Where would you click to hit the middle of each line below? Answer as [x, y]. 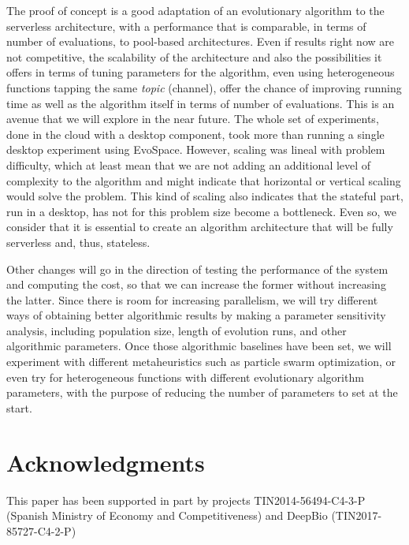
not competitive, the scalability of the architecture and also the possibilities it [194, 56]
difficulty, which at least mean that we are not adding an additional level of [189, 164]
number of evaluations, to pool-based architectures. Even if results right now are [200, 41]
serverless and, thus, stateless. [78, 242]
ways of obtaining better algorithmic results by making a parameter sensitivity [196, 315]
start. [19, 407]
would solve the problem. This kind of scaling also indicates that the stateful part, [205, 196]
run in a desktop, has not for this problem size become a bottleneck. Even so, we [201, 211]
